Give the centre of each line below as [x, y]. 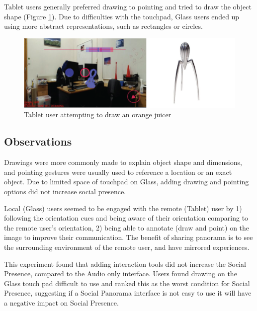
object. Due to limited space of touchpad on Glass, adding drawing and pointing [127, 182]
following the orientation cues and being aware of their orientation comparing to [126, 218]
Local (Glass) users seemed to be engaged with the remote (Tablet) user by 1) [123, 208]
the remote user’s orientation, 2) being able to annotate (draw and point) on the [127, 227]
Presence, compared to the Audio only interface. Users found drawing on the [121, 273]
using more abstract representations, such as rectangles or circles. [103, 26]
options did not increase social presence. [65, 192]
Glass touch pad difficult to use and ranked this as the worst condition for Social [127, 283]
